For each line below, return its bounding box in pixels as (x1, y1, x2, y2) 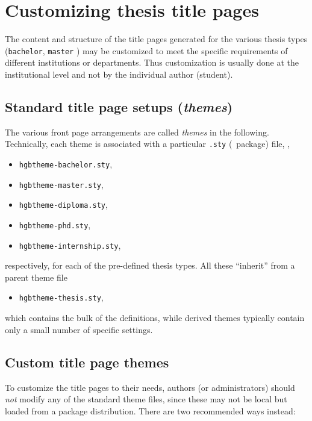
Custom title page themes (5, 352, 169, 371)
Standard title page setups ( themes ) (5, 97, 233, 116)
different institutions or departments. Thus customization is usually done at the (5, 56, 299, 69)
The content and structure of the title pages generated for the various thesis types (5, 33, 308, 45)
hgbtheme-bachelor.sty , (19, 158, 113, 170)
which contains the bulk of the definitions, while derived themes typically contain (5, 311, 305, 324)
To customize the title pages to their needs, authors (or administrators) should (5, 381, 295, 393)
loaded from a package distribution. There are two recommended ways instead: (5, 404, 296, 417)
